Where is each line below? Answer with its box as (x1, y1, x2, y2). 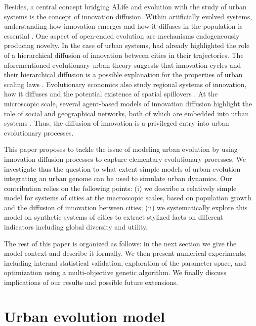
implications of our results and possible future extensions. (4, 277, 178, 287)
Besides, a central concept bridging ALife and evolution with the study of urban (4, 1, 247, 11)
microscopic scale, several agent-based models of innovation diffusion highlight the (4, 98, 252, 108)
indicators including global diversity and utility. (4, 222, 148, 232)
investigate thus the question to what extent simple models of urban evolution (4, 163, 241, 174)
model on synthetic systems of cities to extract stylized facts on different (4, 212, 223, 222)
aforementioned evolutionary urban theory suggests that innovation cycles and (4, 59, 241, 70)
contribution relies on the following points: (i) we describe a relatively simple (4, 183, 237, 193)
